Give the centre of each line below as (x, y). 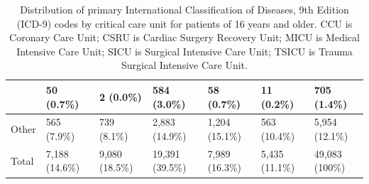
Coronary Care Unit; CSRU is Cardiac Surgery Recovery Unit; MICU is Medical (184, 37)
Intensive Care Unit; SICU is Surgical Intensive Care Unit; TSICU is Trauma (184, 51)
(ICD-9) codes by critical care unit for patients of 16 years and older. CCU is (184, 23)
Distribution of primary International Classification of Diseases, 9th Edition (184, 9)
